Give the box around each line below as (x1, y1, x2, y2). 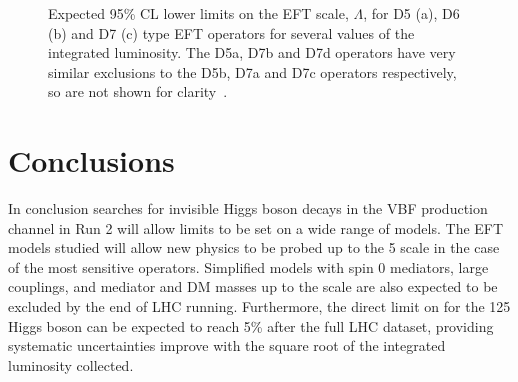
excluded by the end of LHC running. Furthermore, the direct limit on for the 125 (8, 296, 511, 317)
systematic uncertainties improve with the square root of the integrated (8, 335, 446, 356)
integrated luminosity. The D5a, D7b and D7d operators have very (48, 42, 456, 63)
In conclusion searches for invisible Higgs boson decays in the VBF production (8, 198, 488, 219)
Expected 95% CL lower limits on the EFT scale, (48, 3, 349, 23)
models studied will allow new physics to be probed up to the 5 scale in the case (8, 237, 500, 258)
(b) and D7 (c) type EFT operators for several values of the (48, 22, 415, 43)
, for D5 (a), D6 (363, 3, 460, 23)
